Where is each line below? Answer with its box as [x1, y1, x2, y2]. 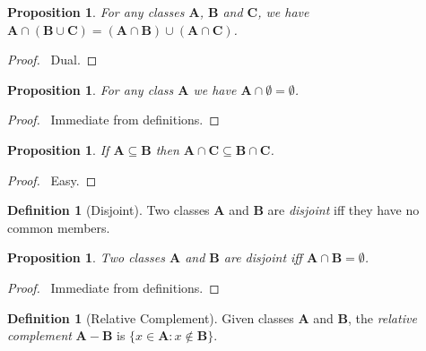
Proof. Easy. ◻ [7, 170, 97, 189]
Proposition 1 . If [7, 140, 109, 158]
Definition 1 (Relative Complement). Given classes [7, 308, 294, 327]
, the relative [347, 308, 417, 327]
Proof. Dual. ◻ [7, 50, 98, 69]
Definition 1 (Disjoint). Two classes [7, 201, 210, 219]
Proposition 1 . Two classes [7, 248, 165, 267]
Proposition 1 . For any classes [7, 3, 185, 21]
